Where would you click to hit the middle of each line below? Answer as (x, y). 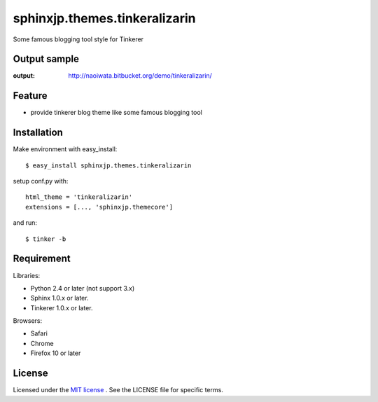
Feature (30, 96)
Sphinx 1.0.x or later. (59, 298)
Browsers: (28, 321)
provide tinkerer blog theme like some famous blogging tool (116, 113)
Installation (38, 133)
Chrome (42, 343)
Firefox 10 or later (56, 353)
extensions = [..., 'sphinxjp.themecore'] (99, 207)
